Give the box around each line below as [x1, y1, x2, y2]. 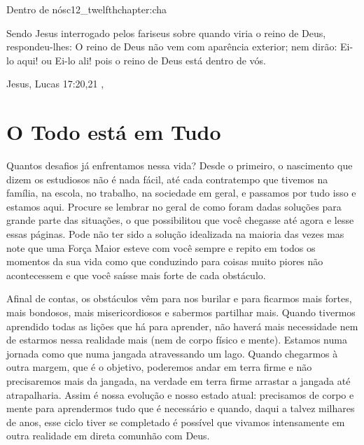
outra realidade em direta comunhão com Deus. [6, 428, 210, 443]
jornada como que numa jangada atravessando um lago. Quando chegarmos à [6, 346, 338, 360]
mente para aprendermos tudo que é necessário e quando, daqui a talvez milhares [6, 401, 355, 416]
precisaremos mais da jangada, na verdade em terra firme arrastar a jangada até [6, 374, 351, 388]
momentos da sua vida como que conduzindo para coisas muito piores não [6, 254, 323, 269]
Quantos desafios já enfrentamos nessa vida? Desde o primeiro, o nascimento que [6, 158, 353, 173]
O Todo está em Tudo [6, 118, 221, 146]
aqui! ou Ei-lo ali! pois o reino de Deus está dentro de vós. [17, 52, 266, 67]
